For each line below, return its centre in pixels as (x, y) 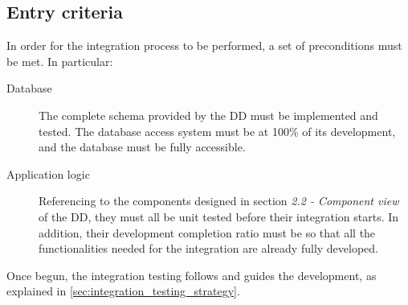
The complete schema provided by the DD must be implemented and (208, 115)
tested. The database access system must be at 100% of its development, (217, 131)
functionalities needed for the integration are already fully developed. (209, 248)
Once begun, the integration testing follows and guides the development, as (192, 275)
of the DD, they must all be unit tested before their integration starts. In (219, 216)
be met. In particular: (60, 61)
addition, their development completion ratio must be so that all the (207, 232)
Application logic (48, 173)
